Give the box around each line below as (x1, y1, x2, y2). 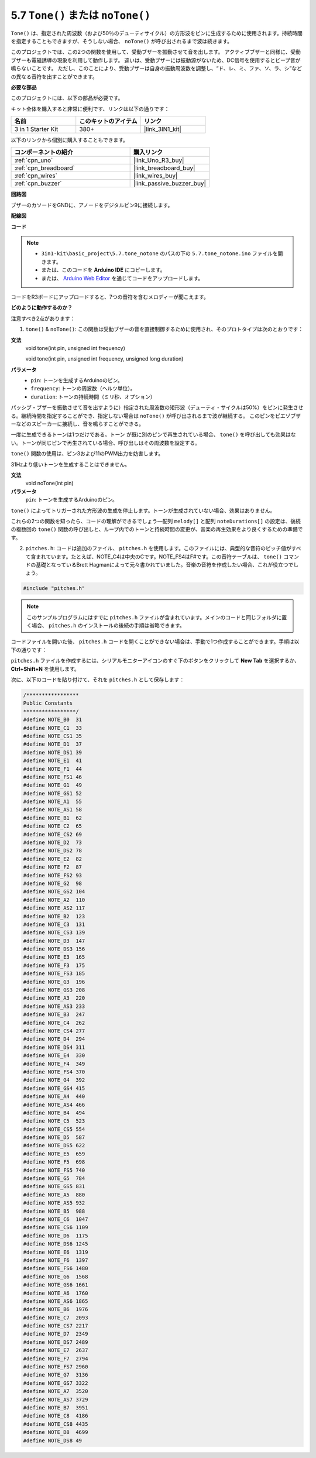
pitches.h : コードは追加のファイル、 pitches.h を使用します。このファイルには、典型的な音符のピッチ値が (25, 545, 292, 552)
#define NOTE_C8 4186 (23, 1412, 88, 1419)
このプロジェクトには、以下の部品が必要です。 (11, 94, 123, 102)
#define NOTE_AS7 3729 (23, 1396, 88, 1403)
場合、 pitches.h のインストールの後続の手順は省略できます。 (31, 622, 186, 629)
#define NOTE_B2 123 (23, 913, 85, 920)
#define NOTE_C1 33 (23, 725, 82, 731)
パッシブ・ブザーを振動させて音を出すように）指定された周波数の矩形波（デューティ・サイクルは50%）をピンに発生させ (11, 404, 304, 411)
